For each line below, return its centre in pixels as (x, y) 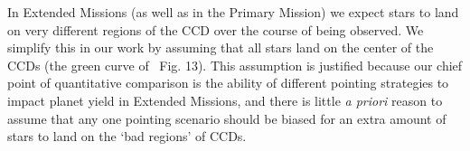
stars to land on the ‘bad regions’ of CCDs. (127, 136)
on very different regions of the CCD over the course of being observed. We (216, 29)
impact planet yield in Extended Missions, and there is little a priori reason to (225, 100)
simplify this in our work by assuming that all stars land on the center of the (221, 47)
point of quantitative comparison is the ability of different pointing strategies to (228, 83)
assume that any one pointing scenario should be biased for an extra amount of (227, 118)
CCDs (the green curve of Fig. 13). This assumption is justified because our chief (235, 65)
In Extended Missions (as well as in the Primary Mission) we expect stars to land (233, 12)
